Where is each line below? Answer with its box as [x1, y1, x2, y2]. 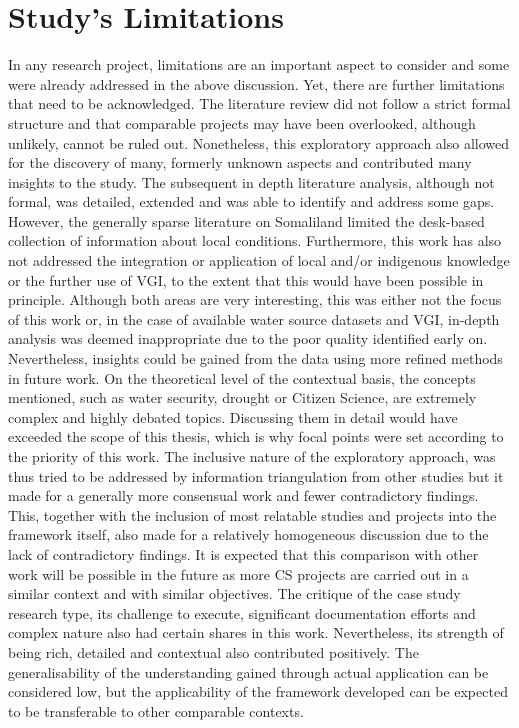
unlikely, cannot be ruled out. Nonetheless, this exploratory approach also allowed [8, 132, 510, 153]
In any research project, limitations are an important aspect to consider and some [8, 54, 510, 75]
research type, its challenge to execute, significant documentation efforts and [8, 602, 476, 623]
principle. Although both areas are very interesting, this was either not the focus [8, 289, 502, 310]
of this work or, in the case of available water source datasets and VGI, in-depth [8, 308, 500, 329]
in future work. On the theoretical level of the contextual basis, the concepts [8, 367, 476, 388]
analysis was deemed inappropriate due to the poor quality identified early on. [8, 328, 488, 349]
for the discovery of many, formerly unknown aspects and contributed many [8, 152, 472, 173]
